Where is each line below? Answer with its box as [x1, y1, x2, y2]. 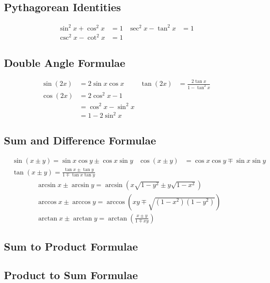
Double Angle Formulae [4, 55, 126, 70]
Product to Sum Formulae [4, 267, 138, 282]
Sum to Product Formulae [4, 238, 138, 253]
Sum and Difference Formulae [4, 133, 156, 148]
